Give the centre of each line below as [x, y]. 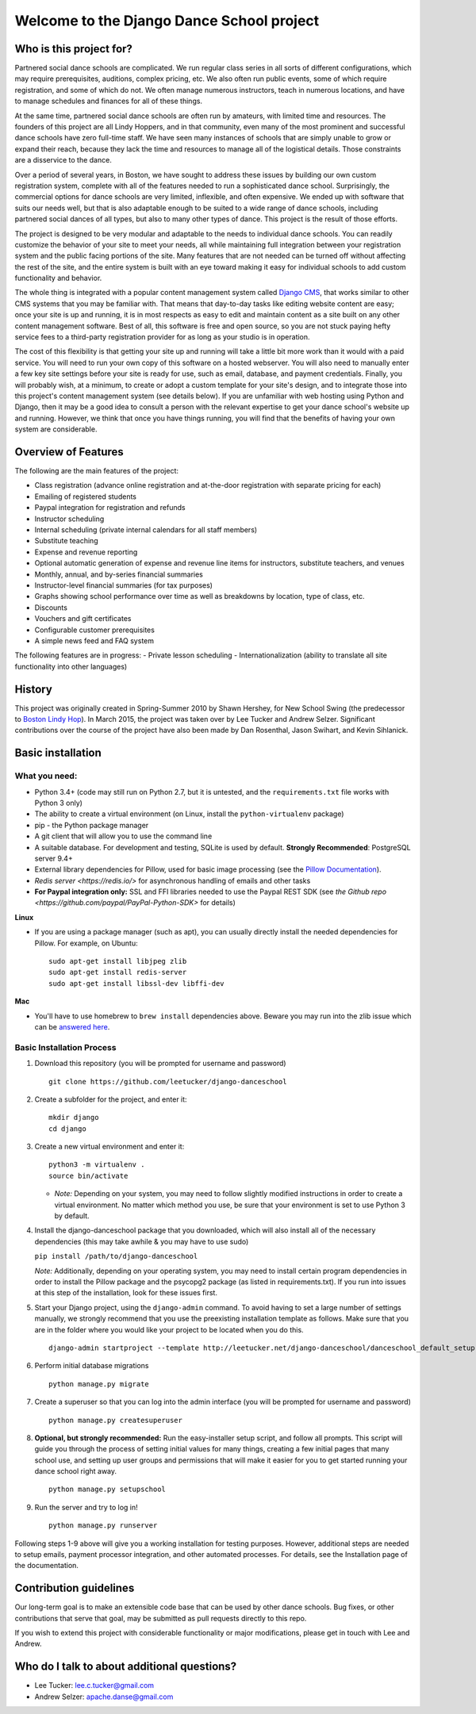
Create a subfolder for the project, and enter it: [111, 1099]
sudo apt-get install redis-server [118, 972]
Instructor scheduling [69, 519]
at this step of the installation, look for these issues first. [126, 1293]
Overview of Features [69, 452]
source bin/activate [88, 1175]
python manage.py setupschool [107, 1490]
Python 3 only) [59, 803]
